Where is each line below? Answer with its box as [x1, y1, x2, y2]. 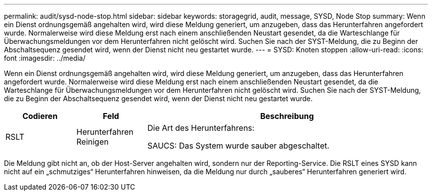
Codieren [22, 111, 58, 121]
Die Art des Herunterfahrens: [147, 123, 254, 133]
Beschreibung [260, 111, 314, 121]
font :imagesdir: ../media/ [4, 54, 86, 62]
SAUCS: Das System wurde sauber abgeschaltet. [147, 141, 329, 151]
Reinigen [76, 137, 109, 147]
